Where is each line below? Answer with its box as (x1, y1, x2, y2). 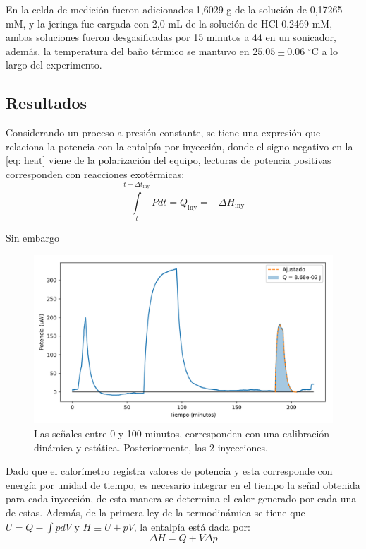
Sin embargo (6, 230, 59, 245)
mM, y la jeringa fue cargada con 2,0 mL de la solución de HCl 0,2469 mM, (6, 16, 333, 30)
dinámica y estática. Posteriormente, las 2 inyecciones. (34, 439, 268, 454)
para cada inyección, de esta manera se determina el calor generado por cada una (6, 491, 357, 506)
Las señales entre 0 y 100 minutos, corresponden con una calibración (34, 426, 330, 440)
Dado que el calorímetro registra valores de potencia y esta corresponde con (6, 464, 333, 478)
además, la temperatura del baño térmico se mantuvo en (6, 43, 250, 58)
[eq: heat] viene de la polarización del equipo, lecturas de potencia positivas (6, 153, 331, 167)
